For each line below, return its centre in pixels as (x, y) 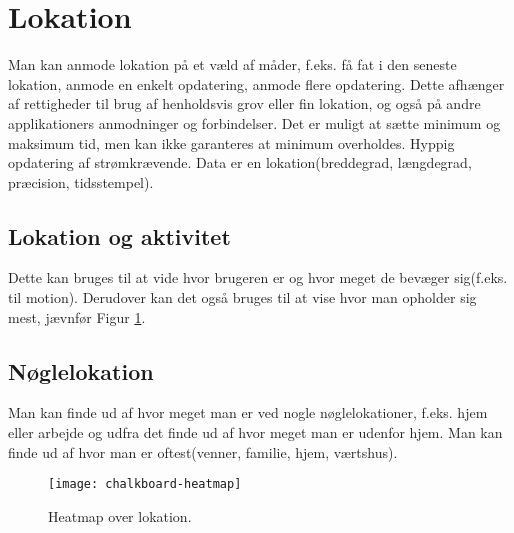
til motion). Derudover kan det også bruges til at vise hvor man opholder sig (242, 297)
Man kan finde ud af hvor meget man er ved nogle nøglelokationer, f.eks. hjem (248, 412)
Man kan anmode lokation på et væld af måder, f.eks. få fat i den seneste (232, 64)
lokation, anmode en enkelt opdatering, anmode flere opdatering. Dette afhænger (256, 83)
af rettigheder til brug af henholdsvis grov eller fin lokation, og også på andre (244, 103)
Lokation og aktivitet (119, 235)
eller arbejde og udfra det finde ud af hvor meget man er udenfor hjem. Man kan (255, 432)
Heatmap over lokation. (120, 515)
